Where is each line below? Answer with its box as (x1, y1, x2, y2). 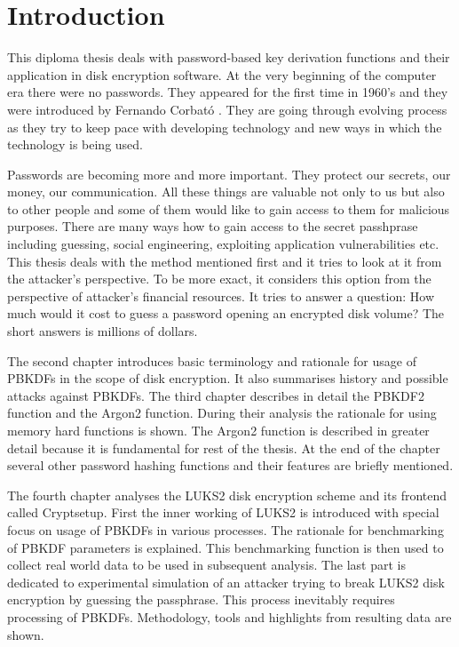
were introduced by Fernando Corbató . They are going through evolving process (7, 100, 447, 118)
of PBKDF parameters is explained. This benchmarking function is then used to (7, 538, 444, 556)
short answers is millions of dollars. (7, 322, 198, 340)
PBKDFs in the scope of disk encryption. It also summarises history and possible (7, 369, 448, 387)
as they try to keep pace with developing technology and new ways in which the (7, 117, 442, 136)
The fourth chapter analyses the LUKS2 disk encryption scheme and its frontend (7, 485, 447, 504)
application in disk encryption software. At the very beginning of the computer (7, 65, 437, 84)
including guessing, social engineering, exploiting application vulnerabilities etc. (7, 235, 439, 253)
